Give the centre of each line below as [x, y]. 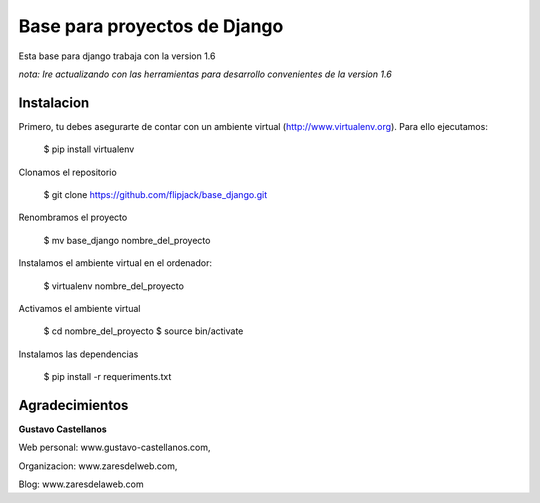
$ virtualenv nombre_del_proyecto [114, 286]
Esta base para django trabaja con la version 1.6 [117, 56]
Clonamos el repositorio [67, 172]
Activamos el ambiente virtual [79, 308]
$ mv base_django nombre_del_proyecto [127, 240]
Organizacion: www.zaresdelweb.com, [98, 466]
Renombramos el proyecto [73, 217]
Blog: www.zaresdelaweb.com [81, 484]
